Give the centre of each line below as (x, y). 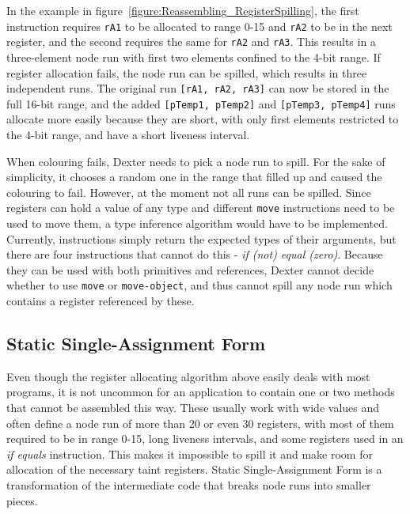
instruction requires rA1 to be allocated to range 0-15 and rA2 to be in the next (199, 26)
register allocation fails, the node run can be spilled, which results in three (187, 72)
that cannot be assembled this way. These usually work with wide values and (193, 408)
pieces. (22, 500)
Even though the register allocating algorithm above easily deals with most (188, 376)
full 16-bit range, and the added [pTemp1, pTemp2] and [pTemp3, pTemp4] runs (201, 103)
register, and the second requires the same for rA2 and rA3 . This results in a (191, 42)
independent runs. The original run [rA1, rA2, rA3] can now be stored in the (198, 88)
